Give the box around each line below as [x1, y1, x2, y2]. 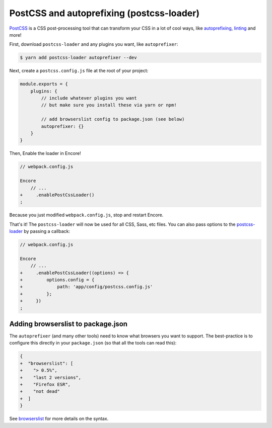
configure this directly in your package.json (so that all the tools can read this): [9, 340, 177, 346]
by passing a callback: [23, 228, 71, 234]
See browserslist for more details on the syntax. [9, 415, 109, 422]
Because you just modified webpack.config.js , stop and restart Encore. [9, 212, 164, 218]
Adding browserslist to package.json [9, 320, 128, 328]
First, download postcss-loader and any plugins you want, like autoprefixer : [9, 41, 178, 47]
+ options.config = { [20, 277, 95, 283]
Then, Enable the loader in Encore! [9, 150, 81, 156]
